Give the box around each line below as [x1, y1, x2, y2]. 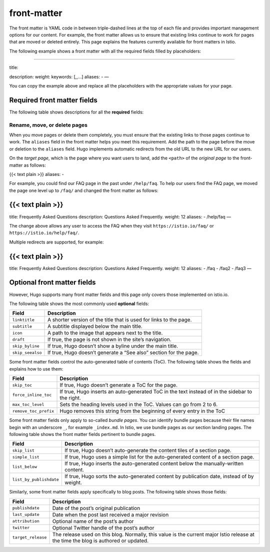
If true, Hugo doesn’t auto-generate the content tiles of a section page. [64, 447, 232, 454]
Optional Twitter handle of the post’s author [52, 524, 154, 531]
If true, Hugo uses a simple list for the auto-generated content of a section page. [64, 453, 254, 460]
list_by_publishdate [12, 476, 59, 482]
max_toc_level [12, 401, 44, 407]
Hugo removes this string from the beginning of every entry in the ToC [59, 407, 225, 414]
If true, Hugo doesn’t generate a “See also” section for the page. [47, 349, 199, 356]
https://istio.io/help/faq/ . [9, 230, 79, 236]
